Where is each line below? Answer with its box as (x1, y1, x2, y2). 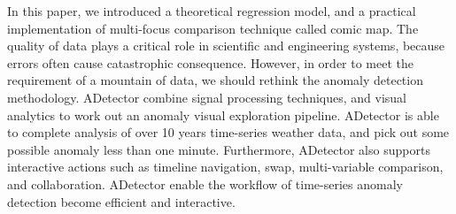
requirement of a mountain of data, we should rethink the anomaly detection (7, 71, 423, 89)
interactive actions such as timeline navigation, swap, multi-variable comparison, (7, 157, 444, 176)
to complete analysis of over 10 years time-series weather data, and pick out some (7, 123, 450, 141)
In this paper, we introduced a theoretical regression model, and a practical (7, 2, 416, 19)
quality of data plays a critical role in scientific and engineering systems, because (7, 36, 445, 55)
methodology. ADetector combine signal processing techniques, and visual (7, 88, 406, 106)
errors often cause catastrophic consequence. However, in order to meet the (7, 53, 414, 72)
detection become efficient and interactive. (7, 192, 236, 210)
